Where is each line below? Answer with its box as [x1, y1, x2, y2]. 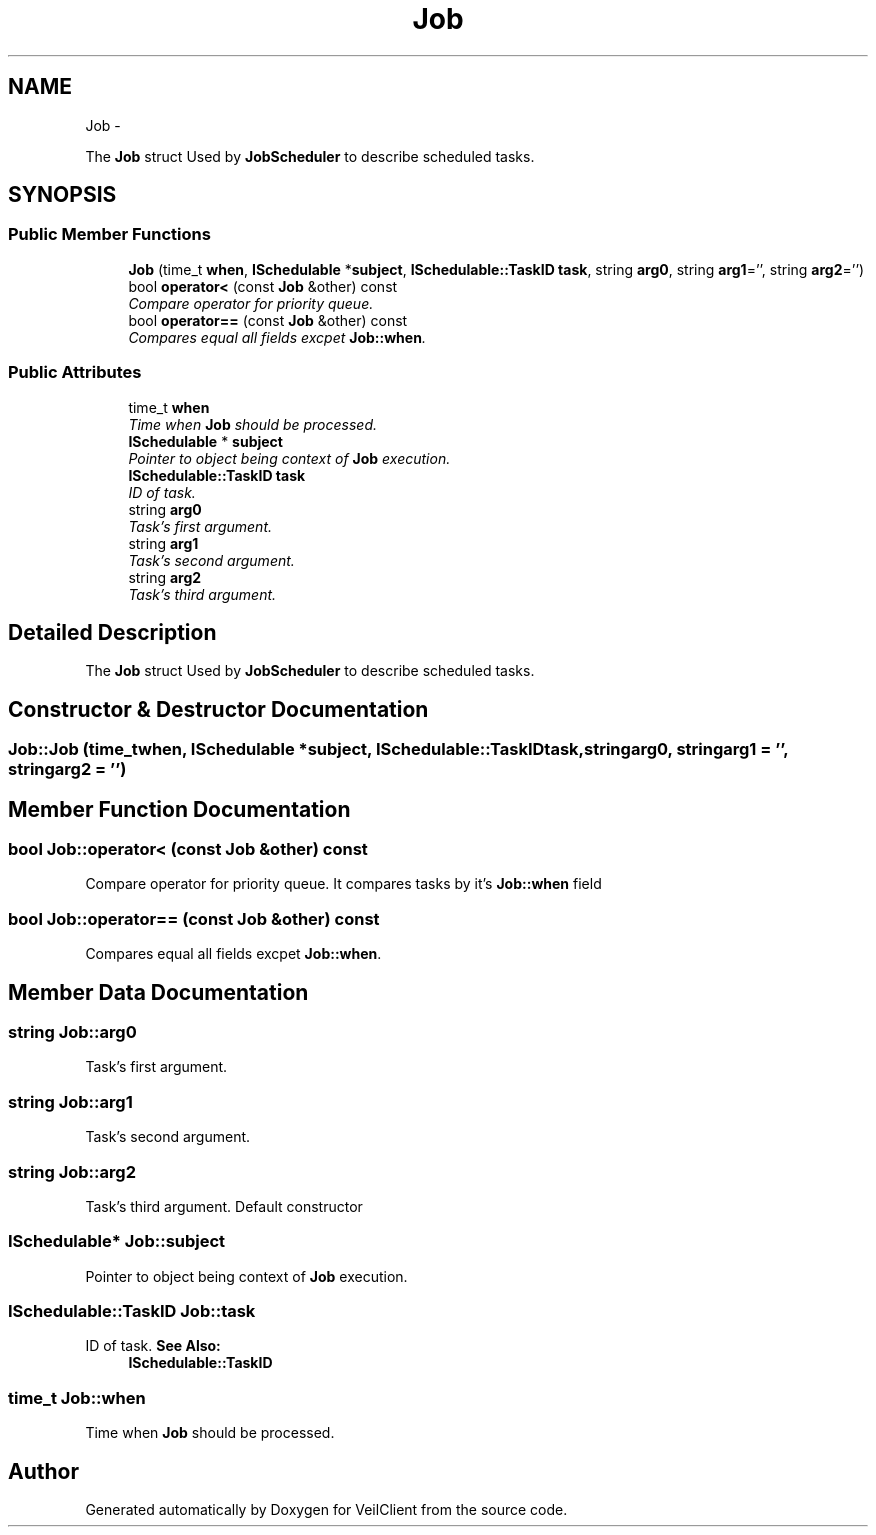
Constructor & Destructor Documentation [8, 696, 429, 722]
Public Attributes [8, 362, 142, 383]
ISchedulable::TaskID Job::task [8, 1301, 256, 1322]
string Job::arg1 [8, 1091, 133, 1112]
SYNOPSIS [8, 182, 117, 208]
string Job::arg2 [8, 1161, 136, 1182]
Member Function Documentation [8, 796, 351, 822]
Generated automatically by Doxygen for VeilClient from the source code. [85, 1501, 568, 1519]
